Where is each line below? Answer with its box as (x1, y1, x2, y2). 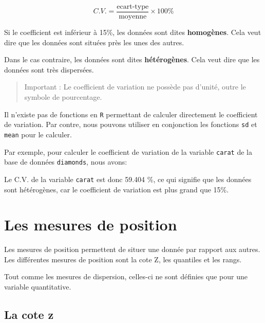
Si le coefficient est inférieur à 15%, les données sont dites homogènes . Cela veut (4, 27, 261, 38)
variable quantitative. (4, 281, 71, 292)
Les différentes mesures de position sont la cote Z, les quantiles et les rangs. (4, 254, 242, 264)
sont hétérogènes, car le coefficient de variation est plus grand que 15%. (4, 184, 229, 194)
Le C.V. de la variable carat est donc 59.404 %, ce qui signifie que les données (4, 173, 252, 184)
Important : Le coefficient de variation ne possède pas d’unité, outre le (24, 81, 246, 92)
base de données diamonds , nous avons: (4, 156, 127, 167)
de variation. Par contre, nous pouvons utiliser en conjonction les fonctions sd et (4, 119, 257, 130)
